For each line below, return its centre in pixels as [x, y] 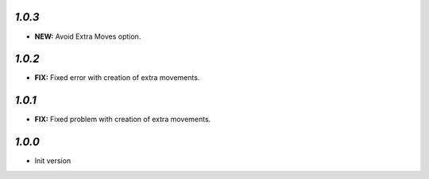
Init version [53, 161]
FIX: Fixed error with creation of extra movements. [117, 78]
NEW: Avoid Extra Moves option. [88, 36]
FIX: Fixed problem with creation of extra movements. [123, 120]
